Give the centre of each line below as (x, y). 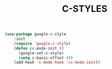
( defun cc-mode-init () (39, 48)
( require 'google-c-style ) (42, 44)
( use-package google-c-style (35, 34)
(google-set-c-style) (41, 53)
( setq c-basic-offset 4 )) (45, 58)
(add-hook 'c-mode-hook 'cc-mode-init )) (57, 62)
